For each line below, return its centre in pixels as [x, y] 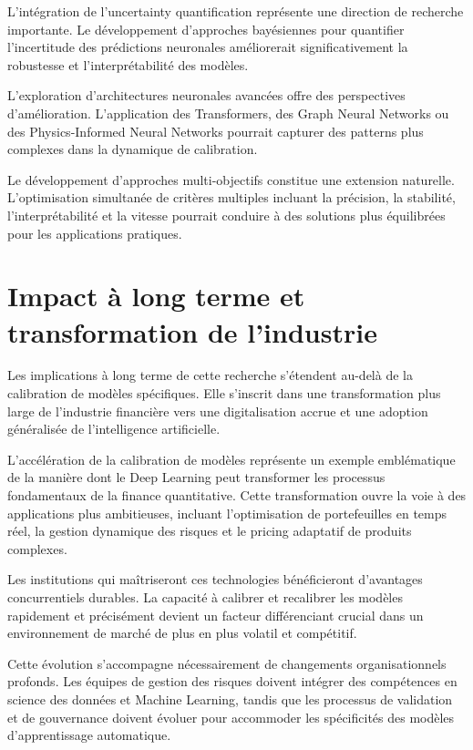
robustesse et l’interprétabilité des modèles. [128, 64]
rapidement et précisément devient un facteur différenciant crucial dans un [216, 615]
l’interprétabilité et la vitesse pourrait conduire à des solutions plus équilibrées [226, 215]
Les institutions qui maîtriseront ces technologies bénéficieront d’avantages [215, 579]
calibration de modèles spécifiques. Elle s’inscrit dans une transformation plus [224, 393]
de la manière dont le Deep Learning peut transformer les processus [196, 477]
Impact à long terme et [156, 296]
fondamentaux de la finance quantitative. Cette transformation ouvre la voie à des [237, 495]
